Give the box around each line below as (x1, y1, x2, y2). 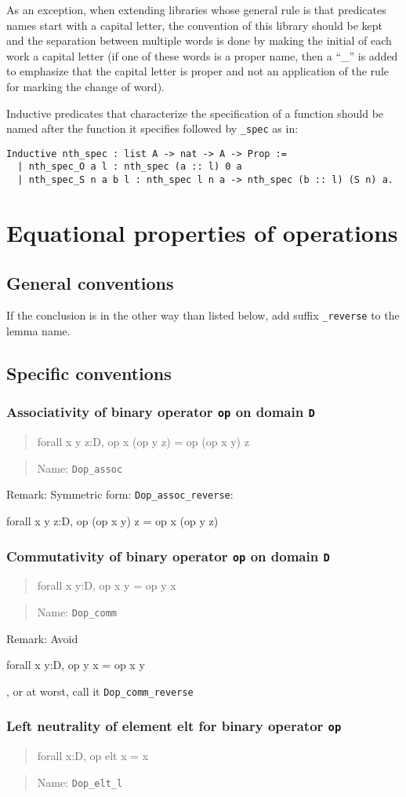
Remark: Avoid (6, 630, 78, 646)
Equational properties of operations (6, 216, 398, 248)
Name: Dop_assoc (37, 459, 123, 476)
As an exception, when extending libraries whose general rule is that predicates (6, 2, 386, 17)
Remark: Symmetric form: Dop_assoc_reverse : (6, 486, 234, 503)
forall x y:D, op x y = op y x (37, 577, 176, 594)
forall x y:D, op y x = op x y (6, 656, 145, 673)
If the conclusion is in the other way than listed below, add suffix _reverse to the (6, 307, 400, 324)
